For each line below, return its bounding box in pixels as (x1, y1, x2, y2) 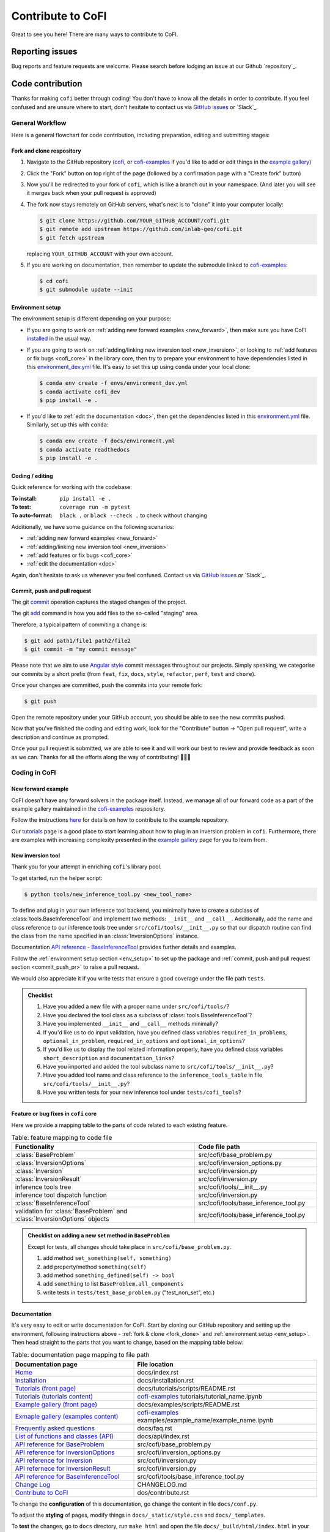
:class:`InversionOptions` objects (15, 1215, 109, 1223)
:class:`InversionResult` (15, 1175, 82, 1183)
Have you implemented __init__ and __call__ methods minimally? (43, 1020, 218, 1028)
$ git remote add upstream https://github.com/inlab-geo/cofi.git (39, 226, 243, 233)
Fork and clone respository (11, 147, 82, 154)
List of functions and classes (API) (15, 1432, 114, 1440)
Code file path (198, 1143, 241, 1151)
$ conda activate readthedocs (39, 446, 130, 453)
